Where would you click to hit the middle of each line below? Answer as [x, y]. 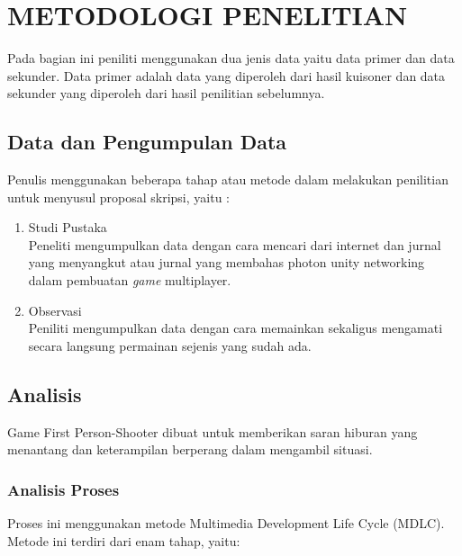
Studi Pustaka [68, 227]
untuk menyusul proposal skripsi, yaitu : [118, 197]
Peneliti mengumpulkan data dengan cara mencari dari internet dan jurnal [235, 244]
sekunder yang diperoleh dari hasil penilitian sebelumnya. [166, 93]
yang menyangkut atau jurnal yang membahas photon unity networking [226, 262]
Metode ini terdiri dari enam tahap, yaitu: [124, 540]
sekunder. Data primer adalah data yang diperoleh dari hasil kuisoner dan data [226, 75]
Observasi [55, 310]
